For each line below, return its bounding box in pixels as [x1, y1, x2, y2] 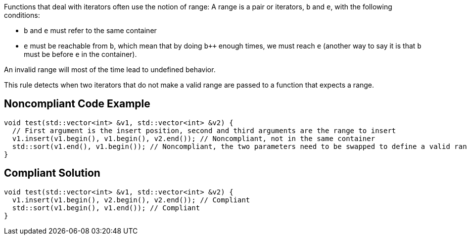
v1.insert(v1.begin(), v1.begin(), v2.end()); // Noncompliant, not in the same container [12, 134, 375, 143]
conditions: [4, 11, 40, 19]
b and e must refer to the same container [24, 26, 157, 35]
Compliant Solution [4, 167, 100, 180]
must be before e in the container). [24, 50, 137, 58]
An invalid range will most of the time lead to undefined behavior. [4, 65, 216, 74]
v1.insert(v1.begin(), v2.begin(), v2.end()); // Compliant [12, 195, 250, 204]
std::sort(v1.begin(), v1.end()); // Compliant [12, 203, 200, 212]
